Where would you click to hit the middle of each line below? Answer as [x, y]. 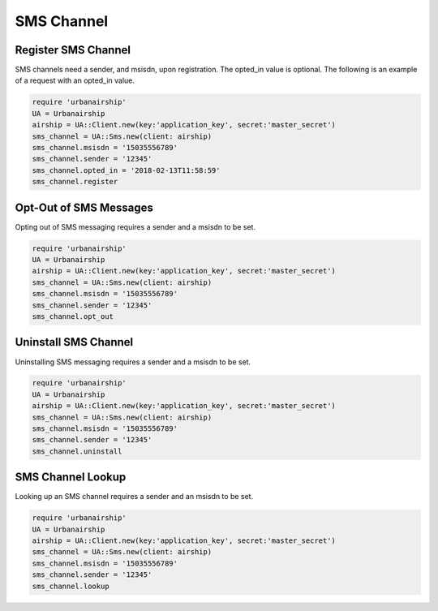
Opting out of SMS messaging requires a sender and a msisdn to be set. [135, 226]
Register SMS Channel [73, 50]
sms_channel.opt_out [73, 316]
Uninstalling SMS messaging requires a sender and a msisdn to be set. [133, 362]
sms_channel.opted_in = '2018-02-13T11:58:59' [126, 170]
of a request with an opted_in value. [75, 80]
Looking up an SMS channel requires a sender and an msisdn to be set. [134, 497]
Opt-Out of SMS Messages [84, 207]
